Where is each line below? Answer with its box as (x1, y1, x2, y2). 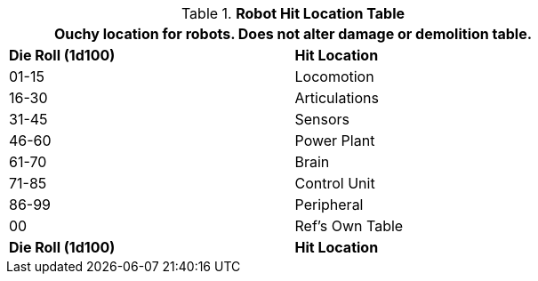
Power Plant (294, 132, 375, 149)
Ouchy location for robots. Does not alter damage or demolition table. (53, 25, 533, 43)
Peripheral (294, 196, 364, 213)
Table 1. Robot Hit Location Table (181, 4, 406, 22)
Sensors (294, 110, 350, 128)
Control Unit (294, 174, 375, 192)
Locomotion (294, 68, 374, 85)
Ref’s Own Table (294, 217, 404, 235)
